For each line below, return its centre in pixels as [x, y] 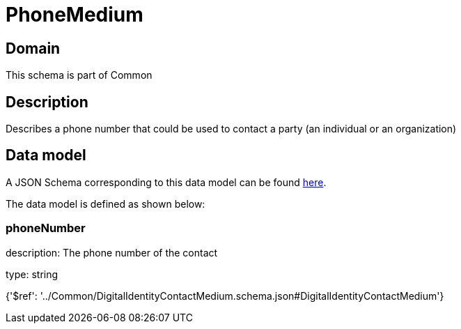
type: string [32, 274]
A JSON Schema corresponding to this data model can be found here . [166, 182]
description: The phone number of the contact [112, 252]
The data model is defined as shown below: [106, 204]
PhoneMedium [75, 15]
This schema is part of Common [79, 75]
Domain [33, 48]
